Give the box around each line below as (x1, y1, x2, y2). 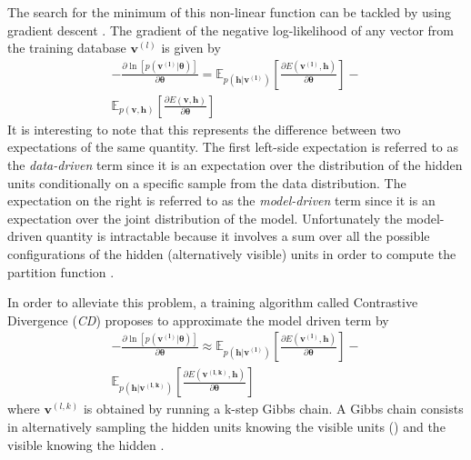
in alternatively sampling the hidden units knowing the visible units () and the (7, 417, 446, 436)
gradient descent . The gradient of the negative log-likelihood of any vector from (7, 20, 455, 39)
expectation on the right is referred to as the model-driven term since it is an (7, 191, 436, 210)
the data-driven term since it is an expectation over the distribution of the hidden (7, 155, 463, 175)
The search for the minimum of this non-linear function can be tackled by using (7, 3, 452, 21)
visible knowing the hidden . (7, 435, 165, 454)
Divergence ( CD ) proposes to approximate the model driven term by (7, 310, 389, 329)
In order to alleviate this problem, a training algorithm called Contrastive (7, 293, 418, 312)
